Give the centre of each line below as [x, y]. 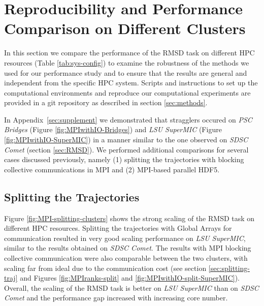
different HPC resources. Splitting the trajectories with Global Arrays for [118, 228]
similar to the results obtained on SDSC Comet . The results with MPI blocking [128, 248]
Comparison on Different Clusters [125, 28]
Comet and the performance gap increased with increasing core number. [116, 298]
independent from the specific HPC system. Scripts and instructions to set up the [131, 83]
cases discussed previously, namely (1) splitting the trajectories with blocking [124, 159]
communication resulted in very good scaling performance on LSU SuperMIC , [125, 238]
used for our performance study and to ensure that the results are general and [126, 72]
